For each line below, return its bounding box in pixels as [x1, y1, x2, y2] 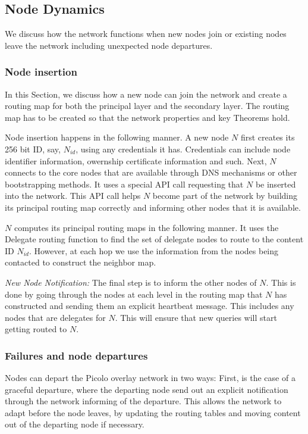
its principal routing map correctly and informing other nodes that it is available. [5, 201, 301, 213]
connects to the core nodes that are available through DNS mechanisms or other [5, 166, 297, 179]
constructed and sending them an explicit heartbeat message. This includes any [5, 299, 294, 312]
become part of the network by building [152, 189, 298, 202]
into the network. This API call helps [5, 189, 141, 202]
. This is [266, 276, 296, 288]
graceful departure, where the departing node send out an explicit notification [5, 383, 288, 395]
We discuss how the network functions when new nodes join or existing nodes [5, 27, 287, 40]
